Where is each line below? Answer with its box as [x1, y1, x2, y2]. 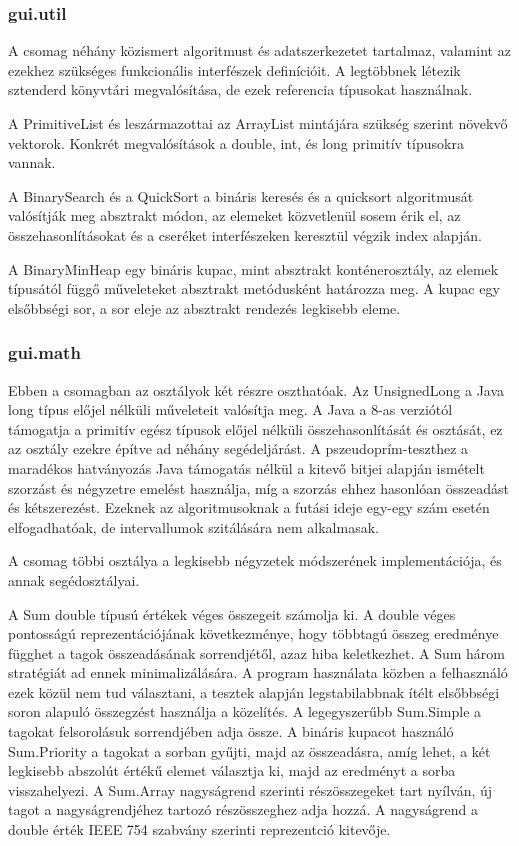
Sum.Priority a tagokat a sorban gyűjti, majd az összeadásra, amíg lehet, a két [8, 740, 491, 761]
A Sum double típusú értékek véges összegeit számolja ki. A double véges [8, 603, 456, 624]
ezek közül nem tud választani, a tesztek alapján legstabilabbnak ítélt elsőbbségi [8, 681, 500, 702]
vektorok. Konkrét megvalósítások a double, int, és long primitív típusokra [8, 132, 464, 153]
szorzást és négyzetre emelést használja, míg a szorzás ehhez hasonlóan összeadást [8, 477, 509, 498]
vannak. [8, 152, 56, 173]
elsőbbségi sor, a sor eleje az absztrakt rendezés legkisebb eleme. [8, 297, 401, 318]
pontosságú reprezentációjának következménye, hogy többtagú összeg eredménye [8, 623, 499, 644]
